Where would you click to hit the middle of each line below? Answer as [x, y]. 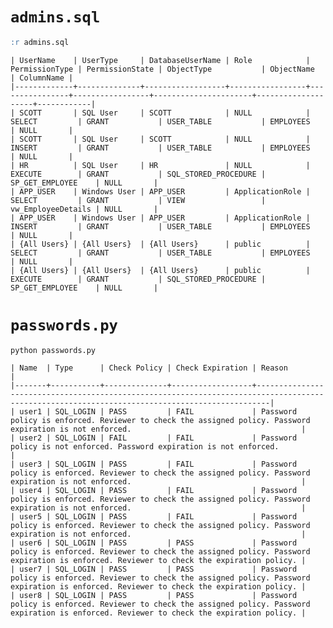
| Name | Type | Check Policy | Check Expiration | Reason [149, 368]
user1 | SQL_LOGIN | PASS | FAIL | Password [158, 411]
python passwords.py [53, 350]
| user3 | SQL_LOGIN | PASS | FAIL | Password [154, 464]
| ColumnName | [42, 78]
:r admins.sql [40, 42]
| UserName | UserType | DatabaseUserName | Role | [160, 60]
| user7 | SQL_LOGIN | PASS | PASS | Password [154, 569]
